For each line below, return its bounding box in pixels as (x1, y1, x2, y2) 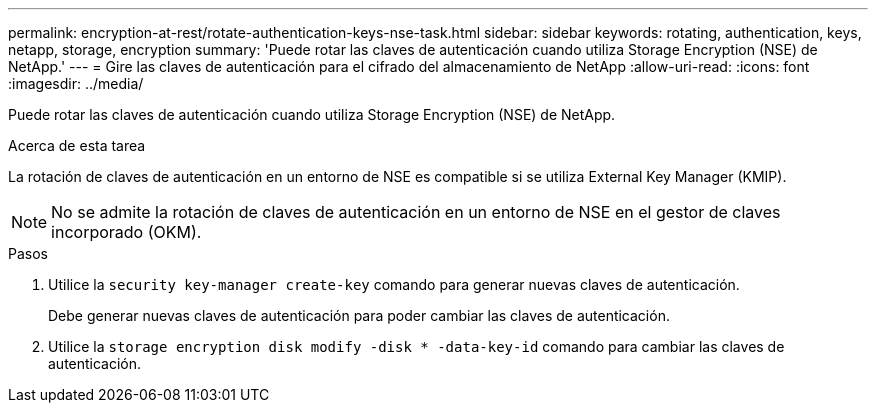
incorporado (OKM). (51, 222, 202, 242)
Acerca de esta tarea (8, 137, 146, 154)
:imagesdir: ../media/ (8, 75, 144, 92)
